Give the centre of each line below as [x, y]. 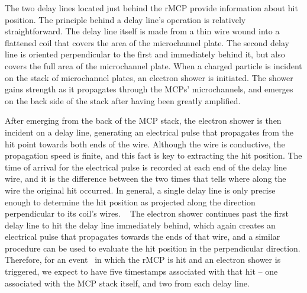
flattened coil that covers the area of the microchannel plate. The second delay [147, 42]
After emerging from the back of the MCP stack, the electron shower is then [143, 120]
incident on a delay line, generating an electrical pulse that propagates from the [149, 132]
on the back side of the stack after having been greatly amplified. [123, 100]
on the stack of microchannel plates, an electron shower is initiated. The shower [149, 77]
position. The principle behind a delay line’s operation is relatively [125, 19]
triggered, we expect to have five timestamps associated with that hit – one [141, 271]
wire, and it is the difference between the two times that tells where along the [146, 178]
